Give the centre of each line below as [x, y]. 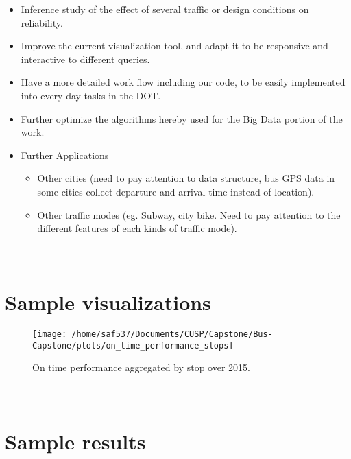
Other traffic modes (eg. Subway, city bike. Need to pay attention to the [189, 214]
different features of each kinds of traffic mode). [137, 228]
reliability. [42, 22]
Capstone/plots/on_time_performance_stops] [133, 345]
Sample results [75, 442]
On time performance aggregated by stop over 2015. [141, 367]
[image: [50, 334]
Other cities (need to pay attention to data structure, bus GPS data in [186, 178]
